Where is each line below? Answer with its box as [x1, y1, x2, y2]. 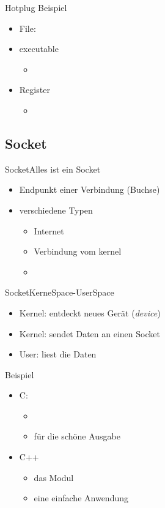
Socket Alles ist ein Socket [5, 162, 101, 175]
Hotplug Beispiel [5, 1, 67, 13]
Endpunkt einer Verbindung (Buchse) [19, 183, 160, 196]
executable [19, 42, 59, 55]
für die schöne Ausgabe [34, 430, 120, 443]
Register [19, 83, 50, 96]
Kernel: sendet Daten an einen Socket [19, 327, 160, 340]
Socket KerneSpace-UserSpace [5, 286, 114, 299]
